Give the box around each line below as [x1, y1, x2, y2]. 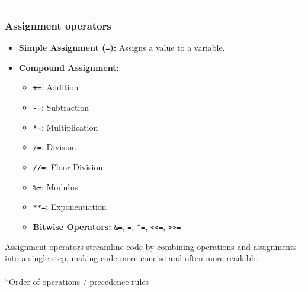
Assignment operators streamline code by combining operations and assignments [5, 240, 297, 252]
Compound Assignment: [18, 61, 119, 73]
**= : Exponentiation [33, 200, 107, 213]
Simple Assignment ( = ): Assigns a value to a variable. [18, 41, 225, 54]
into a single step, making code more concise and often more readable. [5, 252, 259, 264]
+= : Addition [33, 81, 79, 93]
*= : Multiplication [33, 121, 98, 133]
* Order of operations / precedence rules [5, 275, 149, 287]
